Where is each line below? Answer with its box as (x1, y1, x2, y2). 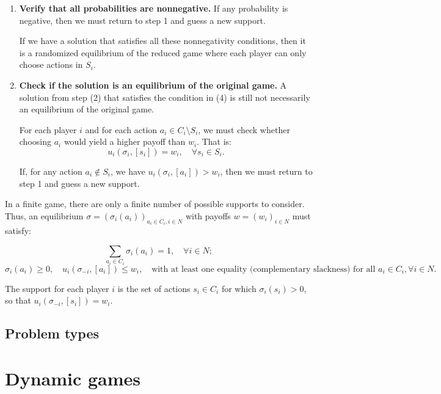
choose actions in (19, 58, 83, 71)
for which (221, 282, 257, 294)
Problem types (5, 324, 100, 343)
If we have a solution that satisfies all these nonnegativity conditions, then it (19, 34, 306, 47)
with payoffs (185, 209, 231, 222)
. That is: (197, 135, 232, 148)
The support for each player (5, 282, 109, 294)
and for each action (85, 123, 158, 136)
